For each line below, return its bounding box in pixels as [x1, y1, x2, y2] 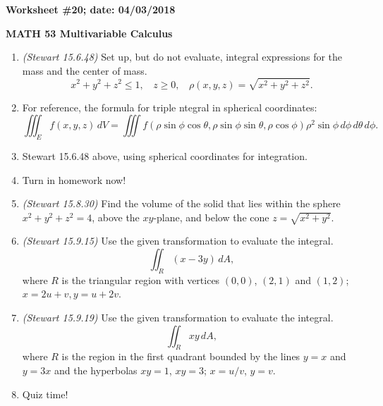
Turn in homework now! [22, 172, 126, 187]
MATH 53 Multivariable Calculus [6, 25, 173, 40]
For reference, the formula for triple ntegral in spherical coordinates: [22, 99, 317, 114]
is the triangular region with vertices [61, 272, 220, 287]
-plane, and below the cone [153, 209, 269, 224]
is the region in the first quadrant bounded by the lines [61, 349, 300, 364]
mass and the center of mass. [22, 63, 147, 78]
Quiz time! [22, 386, 68, 401]
